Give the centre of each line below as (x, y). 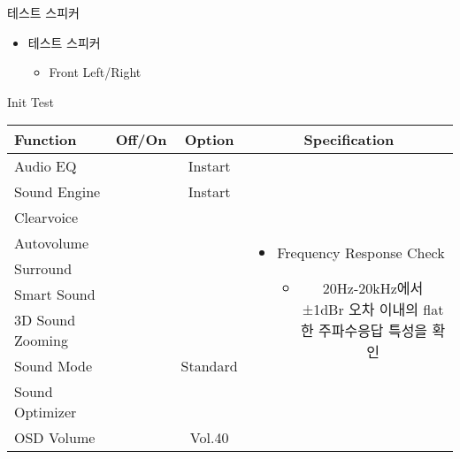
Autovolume (52, 243)
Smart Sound (55, 295)
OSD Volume (55, 438)
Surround (43, 269)
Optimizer (46, 412)
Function (46, 140)
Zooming (41, 340)
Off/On (141, 140)
